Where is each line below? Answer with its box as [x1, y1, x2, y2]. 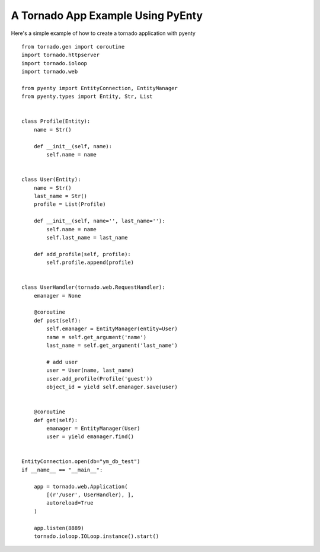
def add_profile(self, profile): [33, 251, 132, 257]
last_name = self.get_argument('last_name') [46, 342, 178, 349]
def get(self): [33, 417, 78, 423]
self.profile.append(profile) [46, 259, 135, 266]
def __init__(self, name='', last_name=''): [33, 218, 165, 225]
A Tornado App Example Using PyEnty [11, 9, 203, 22]
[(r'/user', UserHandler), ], [46, 492, 135, 498]
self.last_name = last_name [46, 234, 128, 241]
